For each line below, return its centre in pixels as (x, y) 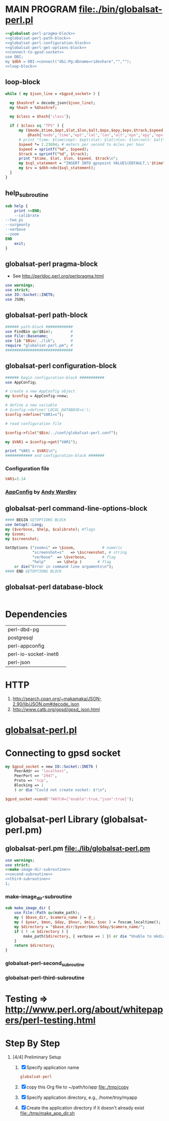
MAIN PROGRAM (41, 9)
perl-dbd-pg (23, 629)
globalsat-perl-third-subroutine (45, 978)
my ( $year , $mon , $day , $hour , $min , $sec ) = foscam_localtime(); (88, 922)
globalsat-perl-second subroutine (45, 964)
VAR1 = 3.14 (16, 479)
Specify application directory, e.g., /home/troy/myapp (82, 1098)
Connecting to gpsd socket (63, 753)
